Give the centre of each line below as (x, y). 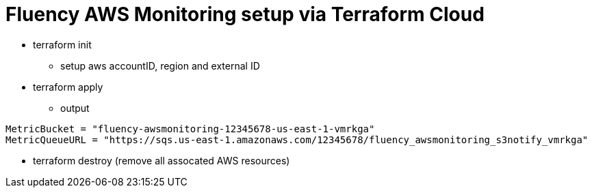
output (75, 108)
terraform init (62, 44)
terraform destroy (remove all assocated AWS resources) (162, 160)
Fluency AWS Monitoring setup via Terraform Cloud (245, 14)
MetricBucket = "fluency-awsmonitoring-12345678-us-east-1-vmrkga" (190, 129)
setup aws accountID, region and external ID (160, 65)
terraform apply (68, 87)
